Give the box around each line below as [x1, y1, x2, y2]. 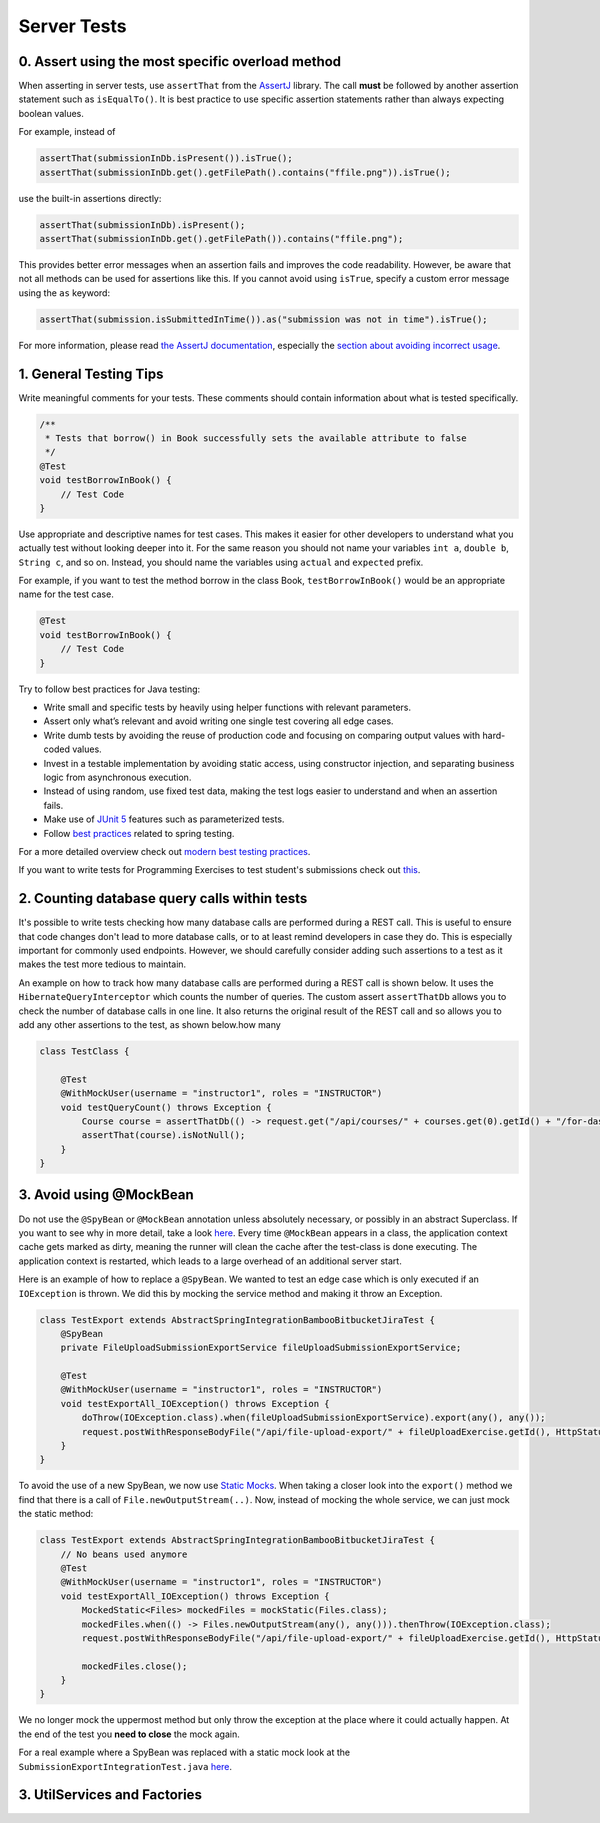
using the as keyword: [18, 286, 110, 299]
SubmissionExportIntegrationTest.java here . [18, 1760, 233, 1772]
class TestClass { [39, 1045, 130, 1057]
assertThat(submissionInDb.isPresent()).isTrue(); [39, 153, 294, 164]
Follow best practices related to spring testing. [43, 827, 235, 839]
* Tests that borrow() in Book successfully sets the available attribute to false [45, 432, 467, 444]
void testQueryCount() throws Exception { [60, 1101, 272, 1113]
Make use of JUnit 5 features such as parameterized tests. [43, 813, 285, 825]
